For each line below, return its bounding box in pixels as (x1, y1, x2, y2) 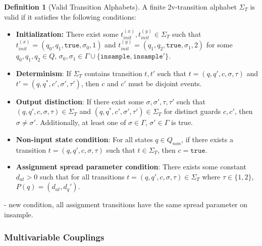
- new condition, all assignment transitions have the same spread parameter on (4, 199, 248, 210)
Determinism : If (16, 68, 71, 79)
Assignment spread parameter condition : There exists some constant (16, 161, 246, 172)
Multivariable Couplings (4, 230, 104, 243)
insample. (4, 209, 33, 219)
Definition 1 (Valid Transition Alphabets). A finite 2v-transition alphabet (4, 2, 237, 12)
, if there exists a (181, 134, 233, 144)
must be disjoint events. (128, 78, 202, 88)
